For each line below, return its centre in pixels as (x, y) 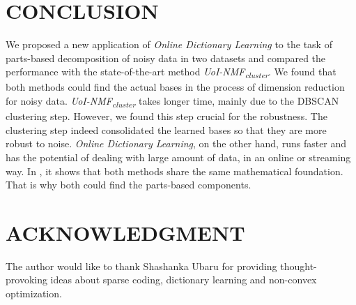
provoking (26, 280)
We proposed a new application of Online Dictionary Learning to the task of (169, 44)
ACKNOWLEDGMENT (125, 232)
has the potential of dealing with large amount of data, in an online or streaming (178, 157)
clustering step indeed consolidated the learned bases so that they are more (166, 129)
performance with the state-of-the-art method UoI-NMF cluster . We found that (171, 73)
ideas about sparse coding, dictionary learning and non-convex (184, 280)
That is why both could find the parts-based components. (129, 185)
